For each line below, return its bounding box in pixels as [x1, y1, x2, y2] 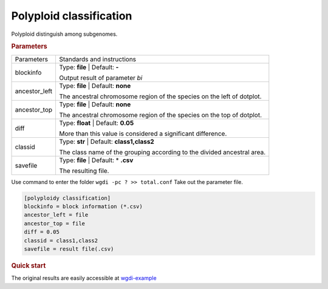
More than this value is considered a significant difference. [59, 129, 227, 138]
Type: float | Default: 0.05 [59, 118, 134, 127]
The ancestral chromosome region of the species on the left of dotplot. [59, 92, 262, 100]
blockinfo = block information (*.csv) [24, 203, 143, 209]
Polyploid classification [11, 9, 132, 22]
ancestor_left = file [24, 211, 89, 219]
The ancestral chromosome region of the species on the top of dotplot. [59, 110, 262, 119]
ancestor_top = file [24, 220, 85, 227]
